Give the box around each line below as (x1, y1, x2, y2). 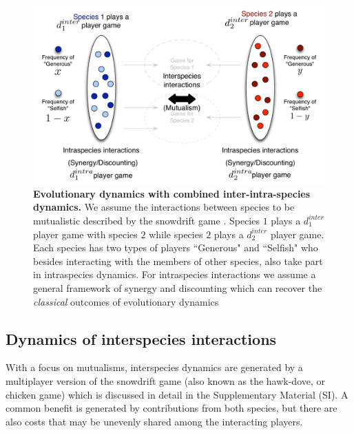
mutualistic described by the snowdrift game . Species (33, 213, 260, 227)
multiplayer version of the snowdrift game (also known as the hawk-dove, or (6, 373, 326, 388)
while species (149, 226, 203, 241)
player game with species (33, 226, 138, 241)
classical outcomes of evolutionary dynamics (33, 294, 219, 308)
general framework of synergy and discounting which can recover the (33, 280, 322, 295)
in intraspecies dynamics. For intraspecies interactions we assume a (33, 267, 316, 282)
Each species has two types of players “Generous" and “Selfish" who (33, 240, 318, 255)
